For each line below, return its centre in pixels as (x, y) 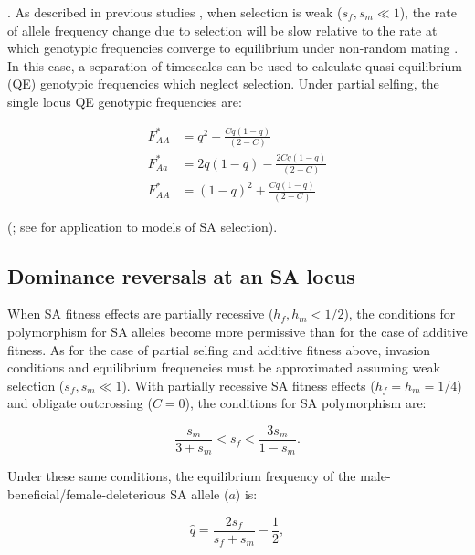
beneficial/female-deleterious (87, 494)
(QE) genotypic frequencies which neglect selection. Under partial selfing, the (223, 84)
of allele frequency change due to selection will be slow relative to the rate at (222, 30)
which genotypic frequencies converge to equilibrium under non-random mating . (233, 48)
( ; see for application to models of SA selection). (142, 226)
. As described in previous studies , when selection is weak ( (175, 12)
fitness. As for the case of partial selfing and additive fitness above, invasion (219, 349)
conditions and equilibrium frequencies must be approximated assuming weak (224, 367)
